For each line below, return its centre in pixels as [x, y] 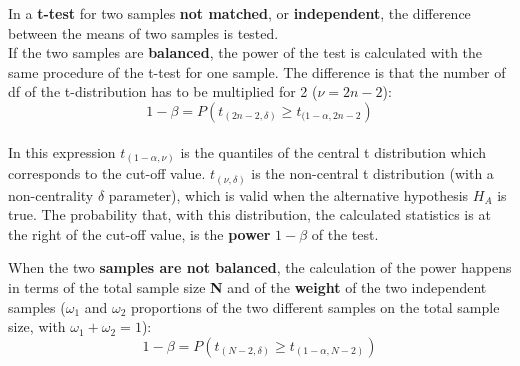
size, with [37, 326]
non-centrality [51, 194]
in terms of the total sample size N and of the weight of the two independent [247, 286]
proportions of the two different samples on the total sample [315, 306]
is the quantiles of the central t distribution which [333, 151]
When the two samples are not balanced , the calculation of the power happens [260, 267]
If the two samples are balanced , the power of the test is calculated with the [245, 52]
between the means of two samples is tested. [143, 32]
